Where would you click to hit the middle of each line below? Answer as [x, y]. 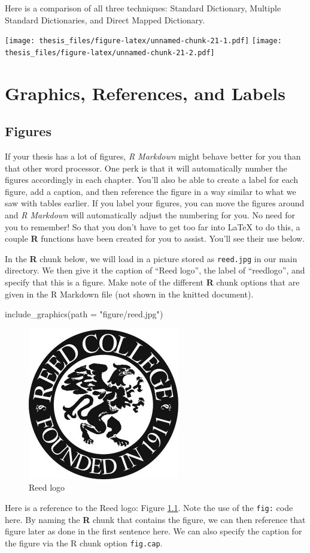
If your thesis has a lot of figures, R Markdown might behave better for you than [153, 156]
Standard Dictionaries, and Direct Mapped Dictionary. [105, 19]
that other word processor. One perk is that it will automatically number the [146, 168]
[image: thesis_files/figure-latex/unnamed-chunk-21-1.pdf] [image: [143, 41]
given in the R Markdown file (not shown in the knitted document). [129, 294]
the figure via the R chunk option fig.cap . [84, 543]
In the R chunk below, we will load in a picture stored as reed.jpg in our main [151, 258]
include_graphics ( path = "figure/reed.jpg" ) [84, 314]
